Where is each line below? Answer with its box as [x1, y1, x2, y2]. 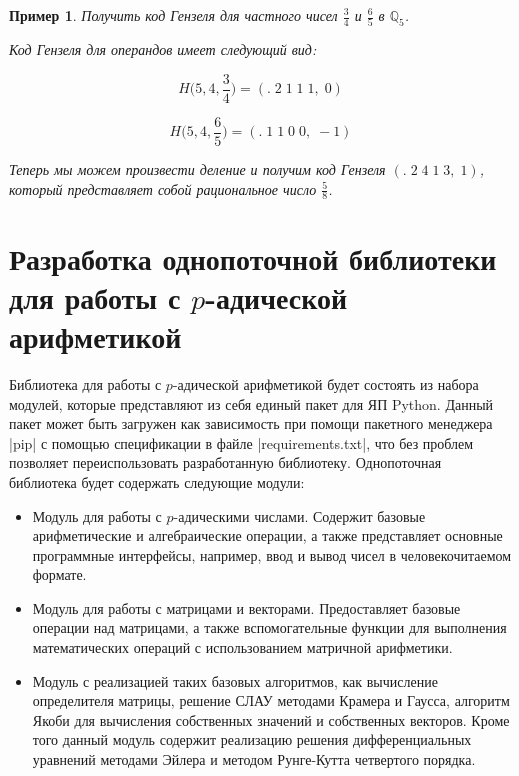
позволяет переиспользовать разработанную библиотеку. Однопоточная [9, 452, 442, 473]
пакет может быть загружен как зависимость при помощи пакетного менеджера [9, 413, 493, 434]
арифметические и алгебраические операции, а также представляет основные [32, 525, 503, 546]
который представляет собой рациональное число [9, 178, 317, 199]
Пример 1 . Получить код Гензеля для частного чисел [9, 5, 338, 25]
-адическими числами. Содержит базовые [173, 505, 426, 526]
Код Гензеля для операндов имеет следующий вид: [9, 39, 317, 60]
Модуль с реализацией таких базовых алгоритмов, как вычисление [32, 670, 438, 691]
